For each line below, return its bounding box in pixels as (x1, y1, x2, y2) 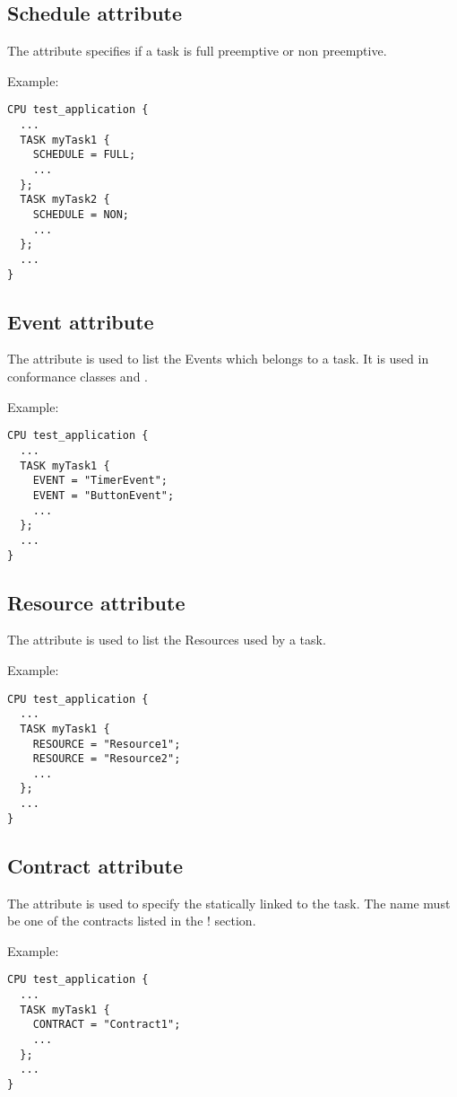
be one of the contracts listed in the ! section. (7, 911, 256, 930)
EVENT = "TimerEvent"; (32, 474, 168, 487)
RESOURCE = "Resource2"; (32, 752, 181, 766)
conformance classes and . (7, 367, 148, 386)
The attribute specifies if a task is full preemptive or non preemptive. (7, 41, 387, 60)
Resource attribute (7, 588, 185, 616)
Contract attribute (7, 851, 183, 879)
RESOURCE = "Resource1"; (32, 737, 181, 750)
